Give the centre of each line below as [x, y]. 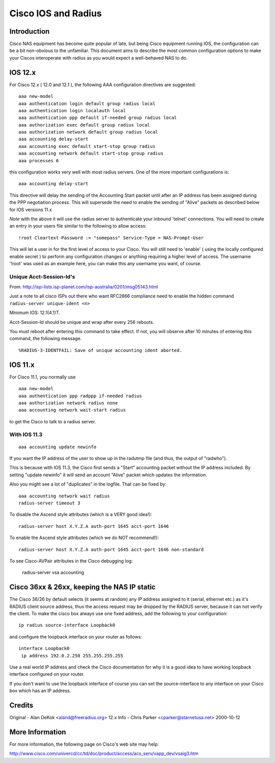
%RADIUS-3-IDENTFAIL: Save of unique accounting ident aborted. [101, 350]
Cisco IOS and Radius [56, 13]
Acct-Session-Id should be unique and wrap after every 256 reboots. [82, 322]
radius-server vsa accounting [53, 573]
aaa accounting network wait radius [64, 496]
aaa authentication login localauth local [72, 110]
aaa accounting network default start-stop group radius [91, 154]
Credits [21, 705]
